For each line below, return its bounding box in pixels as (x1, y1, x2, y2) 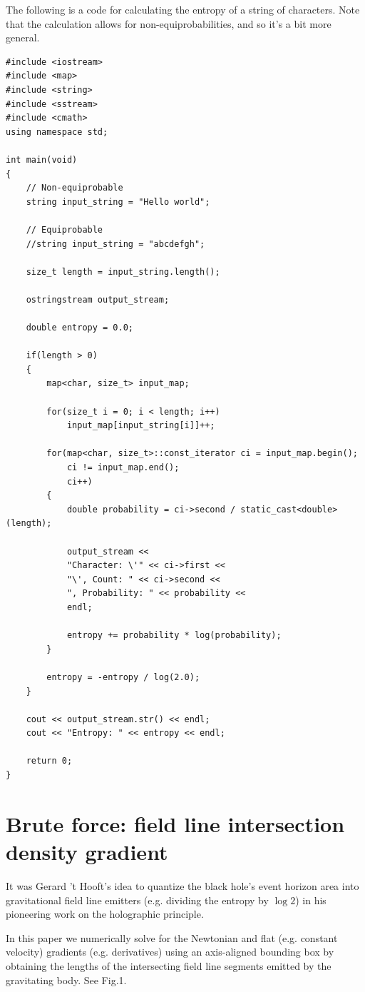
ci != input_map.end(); (66, 462, 180, 472)
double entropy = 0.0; (26, 323, 133, 333)
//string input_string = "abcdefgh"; (26, 238, 205, 249)
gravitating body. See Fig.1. (6, 972, 127, 987)
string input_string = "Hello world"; (26, 196, 210, 207)
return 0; (26, 756, 73, 766)
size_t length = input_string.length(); (26, 266, 220, 277)
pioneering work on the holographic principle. (6, 906, 204, 921)
